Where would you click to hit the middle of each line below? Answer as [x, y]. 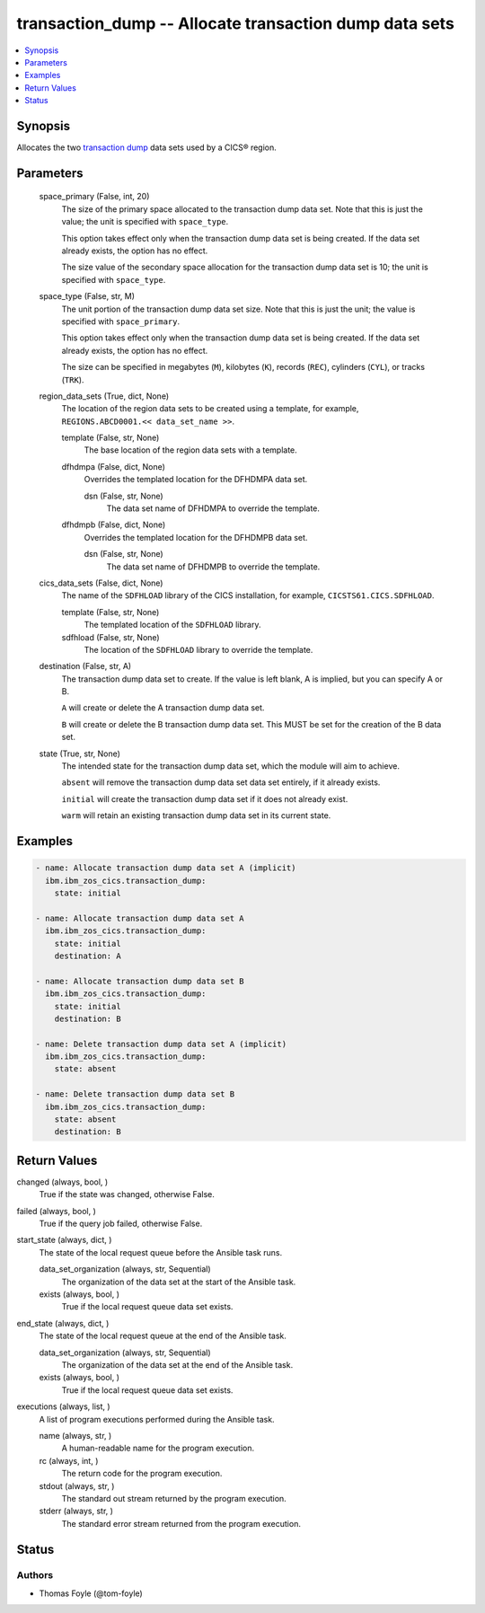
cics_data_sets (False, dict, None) [101, 583]
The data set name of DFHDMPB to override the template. [213, 567]
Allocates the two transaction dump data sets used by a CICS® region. [147, 147]
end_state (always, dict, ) [63, 1323]
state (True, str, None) [80, 754]
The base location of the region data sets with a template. [191, 450]
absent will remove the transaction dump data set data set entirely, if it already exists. [221, 782]
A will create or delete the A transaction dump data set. [163, 708]
